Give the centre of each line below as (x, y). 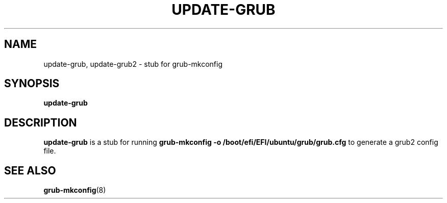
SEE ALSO (30, 170)
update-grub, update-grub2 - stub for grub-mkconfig (133, 64)
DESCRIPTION (41, 122)
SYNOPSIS (32, 84)
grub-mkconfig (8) (75, 190)
